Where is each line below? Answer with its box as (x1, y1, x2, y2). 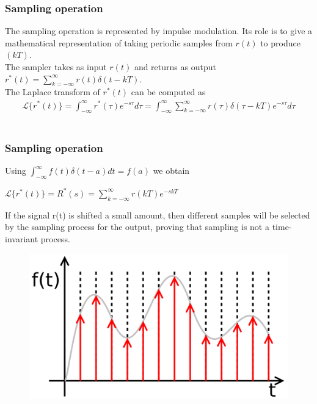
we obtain (153, 164, 190, 177)
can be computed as (131, 85, 206, 98)
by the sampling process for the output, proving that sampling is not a (5, 220, 269, 233)
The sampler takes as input (5, 60, 107, 73)
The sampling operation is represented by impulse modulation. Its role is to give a (5, 24, 313, 37)
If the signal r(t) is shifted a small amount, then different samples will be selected (5, 208, 310, 221)
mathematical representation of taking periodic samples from (5, 36, 233, 49)
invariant (5, 232, 38, 245)
